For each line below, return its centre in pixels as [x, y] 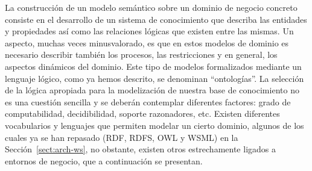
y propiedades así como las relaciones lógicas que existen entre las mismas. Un [149, 31]
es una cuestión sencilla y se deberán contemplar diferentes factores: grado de [148, 101]
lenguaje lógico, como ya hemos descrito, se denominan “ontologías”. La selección [154, 78]
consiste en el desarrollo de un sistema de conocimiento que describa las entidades [156, 19]
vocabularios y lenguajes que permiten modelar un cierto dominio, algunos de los [154, 125]
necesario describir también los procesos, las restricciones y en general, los [141, 54]
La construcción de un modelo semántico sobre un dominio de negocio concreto [151, 7]
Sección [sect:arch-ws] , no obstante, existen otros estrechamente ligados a [140, 149]
